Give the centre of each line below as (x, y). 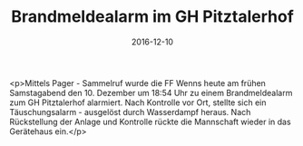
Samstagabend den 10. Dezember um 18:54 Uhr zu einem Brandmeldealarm (151, 92)
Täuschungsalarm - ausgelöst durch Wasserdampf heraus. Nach (130, 112)
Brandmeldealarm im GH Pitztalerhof (152, 17)
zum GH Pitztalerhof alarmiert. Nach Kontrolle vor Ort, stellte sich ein (138, 102)
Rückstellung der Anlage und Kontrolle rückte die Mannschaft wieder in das (151, 122)
